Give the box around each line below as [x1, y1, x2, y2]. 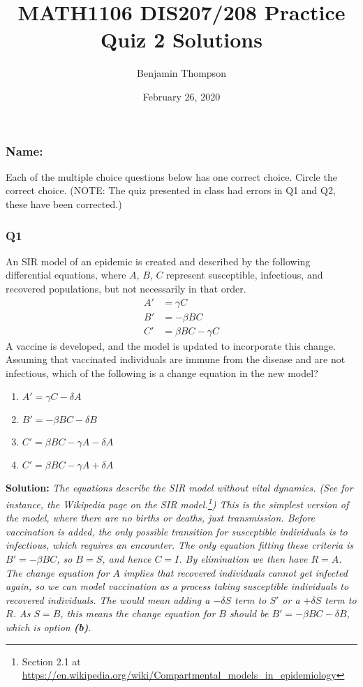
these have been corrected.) [6, 196, 122, 211]
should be [229, 606, 269, 621]
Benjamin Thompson [137, 66, 226, 80]
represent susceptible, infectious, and [166, 267, 323, 282]
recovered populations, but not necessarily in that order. [6, 281, 246, 295]
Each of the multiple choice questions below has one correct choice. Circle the [6, 169, 337, 184]
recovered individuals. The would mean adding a [6, 592, 210, 607]
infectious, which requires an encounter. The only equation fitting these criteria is [6, 538, 354, 552]
